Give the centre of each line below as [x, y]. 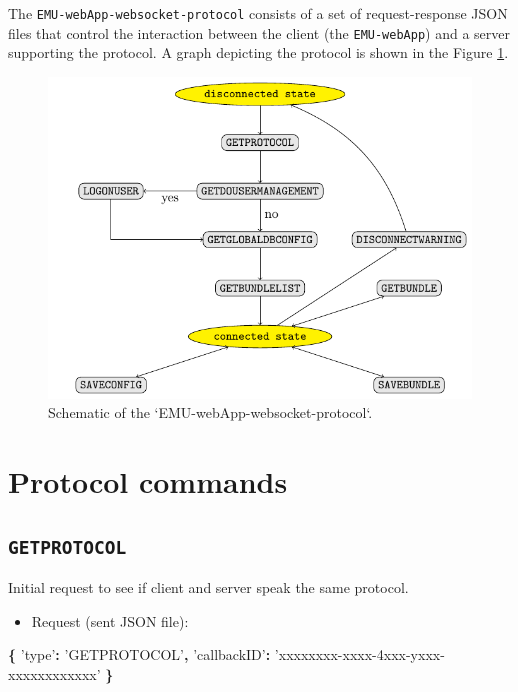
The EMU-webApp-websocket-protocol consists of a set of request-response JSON [258, 13]
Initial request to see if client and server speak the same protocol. [208, 587]
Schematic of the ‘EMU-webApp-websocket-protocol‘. [210, 412]
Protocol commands [148, 481]
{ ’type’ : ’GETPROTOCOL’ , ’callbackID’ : [139, 654]
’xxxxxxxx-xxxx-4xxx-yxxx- [359, 654]
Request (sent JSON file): [110, 620]
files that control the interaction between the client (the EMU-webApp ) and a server [259, 32]
